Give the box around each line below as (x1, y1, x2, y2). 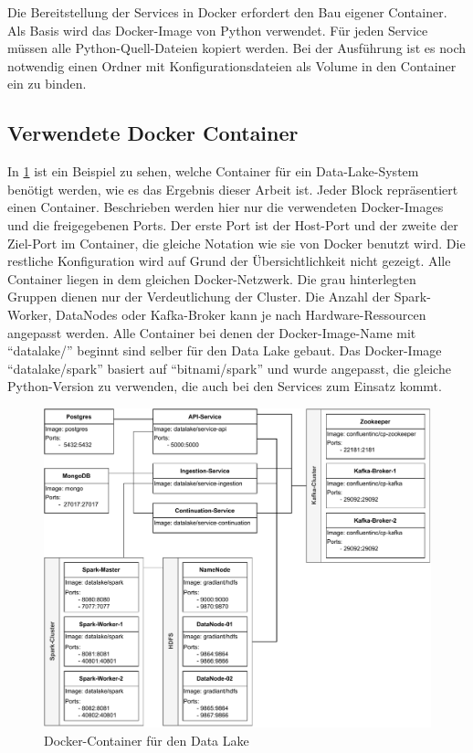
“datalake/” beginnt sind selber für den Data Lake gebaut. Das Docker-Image (7, 341, 442, 360)
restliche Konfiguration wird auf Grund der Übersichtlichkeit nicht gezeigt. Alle (7, 251, 451, 270)
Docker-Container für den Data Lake (44, 730, 249, 749)
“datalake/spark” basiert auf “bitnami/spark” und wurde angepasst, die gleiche (7, 358, 451, 377)
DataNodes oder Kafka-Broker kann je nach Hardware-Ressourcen (55, 304, 426, 323)
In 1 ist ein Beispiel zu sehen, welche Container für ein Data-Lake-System (7, 162, 419, 181)
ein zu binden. (7, 74, 87, 93)
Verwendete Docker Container (7, 119, 299, 147)
